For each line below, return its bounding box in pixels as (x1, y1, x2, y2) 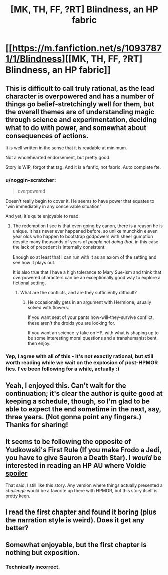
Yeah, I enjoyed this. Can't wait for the (5, 381, 126, 390)
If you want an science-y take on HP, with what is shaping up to (27, 330, 159, 336)
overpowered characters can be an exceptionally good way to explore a (12, 275, 161, 281)
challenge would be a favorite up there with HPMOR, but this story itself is (5, 488, 158, 494)
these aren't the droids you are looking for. (27, 320, 116, 326)
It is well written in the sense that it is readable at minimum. (5, 145, 127, 151)
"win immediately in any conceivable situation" (5, 203, 102, 210)
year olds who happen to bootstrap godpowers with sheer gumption (12, 233, 153, 240)
